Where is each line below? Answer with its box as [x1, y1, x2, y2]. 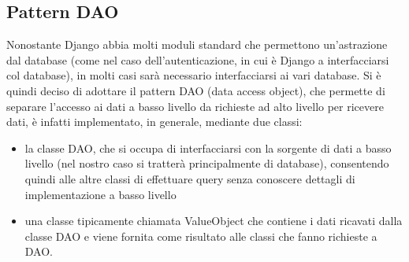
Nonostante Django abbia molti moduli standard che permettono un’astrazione [6, 36, 388, 53]
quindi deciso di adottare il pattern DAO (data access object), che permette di [6, 82, 385, 98]
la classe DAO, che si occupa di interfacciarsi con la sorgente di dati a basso [24, 139, 392, 156]
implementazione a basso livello [24, 186, 177, 202]
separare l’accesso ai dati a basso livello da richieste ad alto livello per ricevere [6, 98, 384, 114]
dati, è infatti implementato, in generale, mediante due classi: [6, 113, 303, 130]
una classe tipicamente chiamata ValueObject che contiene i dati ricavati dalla [24, 212, 403, 229]
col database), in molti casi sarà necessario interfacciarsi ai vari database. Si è [6, 67, 381, 83]
